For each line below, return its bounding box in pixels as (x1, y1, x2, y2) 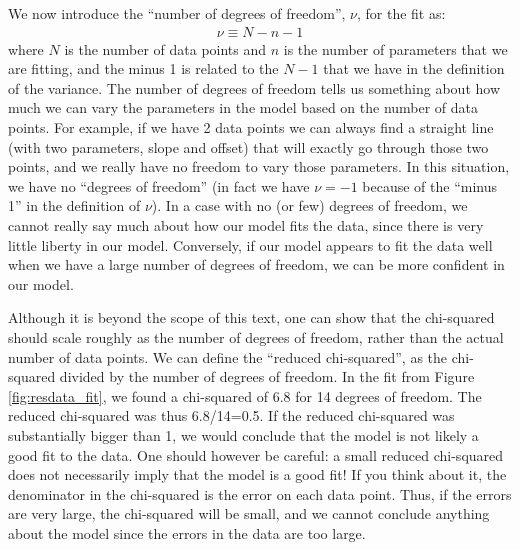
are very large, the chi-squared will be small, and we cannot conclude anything (8, 503, 490, 524)
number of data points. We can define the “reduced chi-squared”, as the (8, 346, 448, 367)
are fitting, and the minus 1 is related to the (8, 58, 279, 79)
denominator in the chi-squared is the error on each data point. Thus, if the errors (8, 483, 512, 504)
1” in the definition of (8, 195, 141, 216)
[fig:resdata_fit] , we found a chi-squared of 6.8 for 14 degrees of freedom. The (8, 385, 482, 406)
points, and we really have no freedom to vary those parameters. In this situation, (8, 156, 510, 177)
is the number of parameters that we (283, 38, 508, 59)
